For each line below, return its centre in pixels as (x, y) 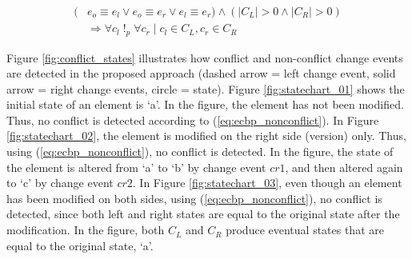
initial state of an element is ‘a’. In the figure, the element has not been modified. (205, 104)
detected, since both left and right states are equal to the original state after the (203, 214)
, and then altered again (344, 167)
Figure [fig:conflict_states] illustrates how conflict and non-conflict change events (205, 57)
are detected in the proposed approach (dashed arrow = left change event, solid (201, 73)
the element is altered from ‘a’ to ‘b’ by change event (136, 167)
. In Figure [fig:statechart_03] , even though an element (267, 183)
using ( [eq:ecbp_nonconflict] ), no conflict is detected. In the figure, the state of (200, 151)
